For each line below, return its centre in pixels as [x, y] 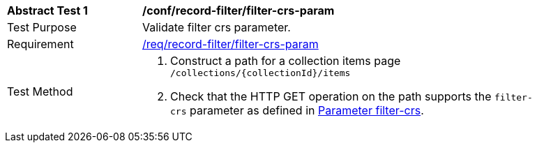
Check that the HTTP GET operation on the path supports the [331, 96]
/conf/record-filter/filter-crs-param [239, 10]
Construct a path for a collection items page [286, 61]
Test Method [40, 91]
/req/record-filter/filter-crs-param [230, 44]
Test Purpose [42, 27]
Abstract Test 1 [47, 10]
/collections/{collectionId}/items [260, 73]
